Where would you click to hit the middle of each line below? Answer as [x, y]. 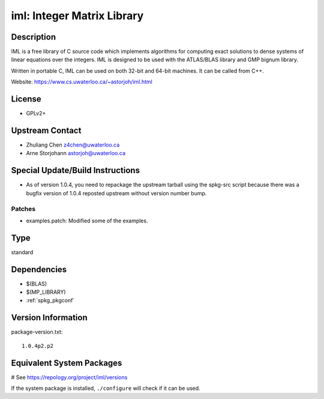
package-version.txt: [37, 332]
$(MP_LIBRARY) [46, 292]
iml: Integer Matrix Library [77, 16]
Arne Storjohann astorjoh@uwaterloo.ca [76, 153]
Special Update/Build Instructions [76, 170]
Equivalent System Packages [67, 363]
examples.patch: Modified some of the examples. [87, 221]
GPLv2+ [36, 114]
